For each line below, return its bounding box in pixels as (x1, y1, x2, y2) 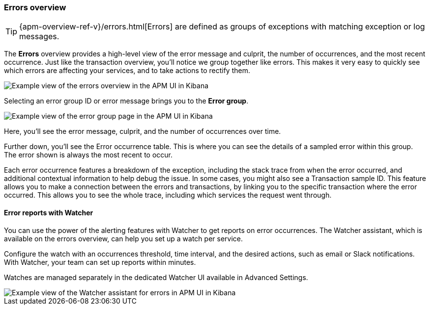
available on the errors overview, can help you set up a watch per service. (4, 234, 243, 243)
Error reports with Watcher (4, 208, 93, 217)
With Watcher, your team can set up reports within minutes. (4, 257, 196, 266)
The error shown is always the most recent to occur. (4, 151, 173, 159)
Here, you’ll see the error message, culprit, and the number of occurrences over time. (4, 127, 281, 136)
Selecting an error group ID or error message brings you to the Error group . (4, 97, 249, 105)
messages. (19, 31, 59, 42)
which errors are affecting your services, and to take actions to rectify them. (4, 66, 250, 75)
